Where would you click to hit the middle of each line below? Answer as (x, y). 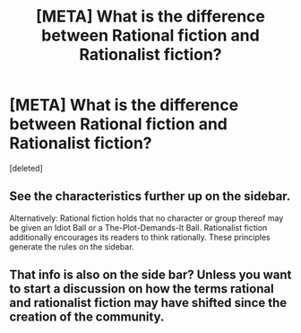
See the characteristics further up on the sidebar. (150, 196)
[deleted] (26, 168)
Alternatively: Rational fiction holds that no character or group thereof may (146, 218)
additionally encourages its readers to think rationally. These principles (140, 237)
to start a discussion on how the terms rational (142, 289)
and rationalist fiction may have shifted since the (148, 303)
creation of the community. (87, 317)
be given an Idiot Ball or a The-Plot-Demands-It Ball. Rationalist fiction (138, 227)
